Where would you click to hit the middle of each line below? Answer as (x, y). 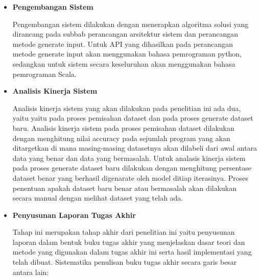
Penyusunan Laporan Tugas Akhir (74, 215)
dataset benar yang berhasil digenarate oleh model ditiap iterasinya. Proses (130, 177)
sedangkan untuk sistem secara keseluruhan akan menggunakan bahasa (124, 63)
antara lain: (31, 272)
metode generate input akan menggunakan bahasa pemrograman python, (127, 54)
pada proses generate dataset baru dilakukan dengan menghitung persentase (132, 168)
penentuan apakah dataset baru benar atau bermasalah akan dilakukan (125, 188)
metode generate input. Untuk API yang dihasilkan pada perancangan (123, 44)
